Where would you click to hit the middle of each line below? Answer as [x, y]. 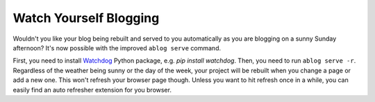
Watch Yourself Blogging [86, 18]
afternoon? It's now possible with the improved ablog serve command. [117, 48]
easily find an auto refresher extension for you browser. [92, 90]
